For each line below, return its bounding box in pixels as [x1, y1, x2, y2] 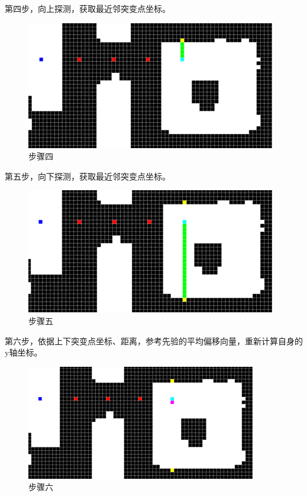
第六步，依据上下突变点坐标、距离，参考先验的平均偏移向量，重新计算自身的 [5, 334, 303, 347]
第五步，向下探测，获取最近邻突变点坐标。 [5, 169, 170, 182]
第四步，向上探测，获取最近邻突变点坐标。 [5, 2, 170, 14]
